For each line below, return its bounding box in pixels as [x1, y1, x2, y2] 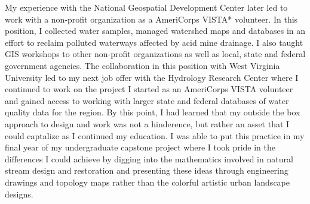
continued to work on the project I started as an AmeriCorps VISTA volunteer [5, 83, 293, 95]
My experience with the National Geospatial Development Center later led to [5, 1, 288, 13]
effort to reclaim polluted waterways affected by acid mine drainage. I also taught [5, 36, 303, 48]
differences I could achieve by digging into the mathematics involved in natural [5, 152, 293, 165]
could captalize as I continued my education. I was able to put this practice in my [5, 129, 305, 142]
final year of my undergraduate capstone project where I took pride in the [5, 141, 275, 153]
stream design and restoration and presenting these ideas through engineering [5, 164, 288, 177]
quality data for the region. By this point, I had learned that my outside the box [5, 106, 300, 118]
